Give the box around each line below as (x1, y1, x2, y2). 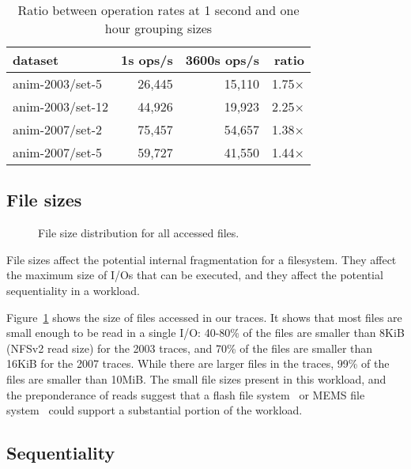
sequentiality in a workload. (6, 282, 140, 298)
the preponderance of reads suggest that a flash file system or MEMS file (6, 386, 365, 403)
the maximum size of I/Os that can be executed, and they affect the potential (6, 267, 383, 283)
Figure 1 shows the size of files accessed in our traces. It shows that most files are (6, 308, 402, 325)
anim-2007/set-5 (13, 143, 102, 161)
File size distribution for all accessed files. (38, 225, 239, 241)
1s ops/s (120, 51, 173, 69)
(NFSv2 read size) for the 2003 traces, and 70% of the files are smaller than (6, 339, 373, 356)
